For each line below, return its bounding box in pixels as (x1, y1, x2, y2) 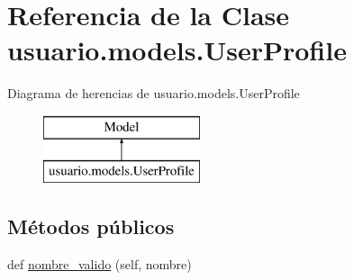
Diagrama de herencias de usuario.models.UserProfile (7, 84, 300, 103)
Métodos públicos (7, 212, 175, 240)
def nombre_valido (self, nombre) (7, 255, 192, 274)
